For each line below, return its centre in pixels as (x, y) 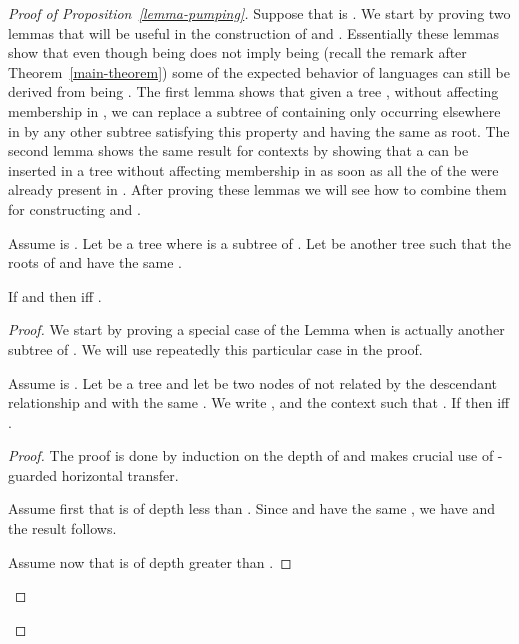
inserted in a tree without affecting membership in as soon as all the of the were (253, 169)
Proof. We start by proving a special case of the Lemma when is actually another (256, 329)
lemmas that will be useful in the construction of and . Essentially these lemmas (254, 32)
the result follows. (62, 528)
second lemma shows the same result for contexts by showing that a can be (238, 150)
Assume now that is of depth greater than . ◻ (150, 561)
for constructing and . (74, 208)
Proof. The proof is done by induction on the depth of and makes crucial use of (251, 455)
